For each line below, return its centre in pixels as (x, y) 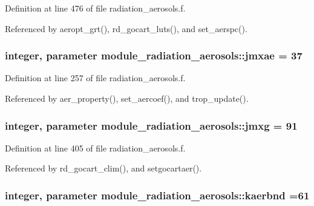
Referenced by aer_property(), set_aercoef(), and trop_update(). (127, 98)
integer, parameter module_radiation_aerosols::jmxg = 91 (151, 125)
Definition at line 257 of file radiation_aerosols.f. (95, 78)
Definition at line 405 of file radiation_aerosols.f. (95, 148)
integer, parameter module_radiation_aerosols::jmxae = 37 (154, 55)
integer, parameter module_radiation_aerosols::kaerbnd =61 (157, 195)
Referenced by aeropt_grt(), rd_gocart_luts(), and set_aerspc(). (126, 28)
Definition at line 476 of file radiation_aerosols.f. (95, 8)
